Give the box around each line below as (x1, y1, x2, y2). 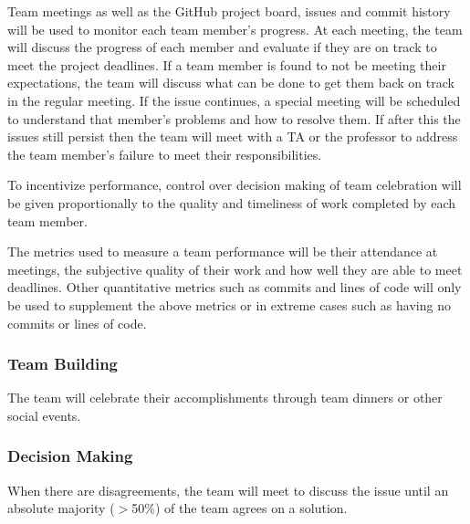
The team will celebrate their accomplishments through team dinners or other (7, 388, 443, 407)
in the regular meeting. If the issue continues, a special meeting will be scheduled (7, 90, 461, 110)
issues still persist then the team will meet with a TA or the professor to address (7, 127, 458, 146)
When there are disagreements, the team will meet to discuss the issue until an (7, 480, 449, 499)
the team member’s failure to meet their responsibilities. (7, 144, 322, 163)
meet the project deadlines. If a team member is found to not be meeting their (7, 55, 446, 74)
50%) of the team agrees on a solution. (131, 498, 348, 518)
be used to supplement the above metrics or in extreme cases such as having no (7, 295, 451, 314)
